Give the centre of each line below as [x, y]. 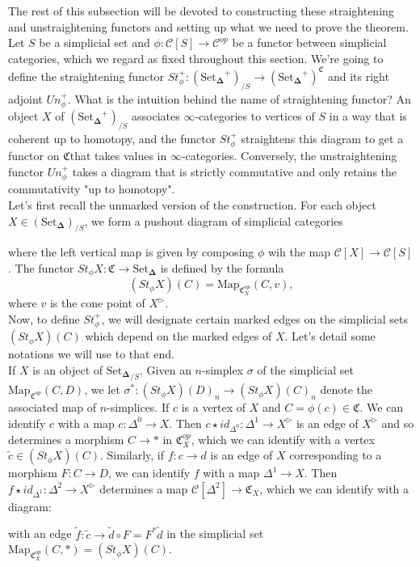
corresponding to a [336, 455]
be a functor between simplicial [309, 42]
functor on [34, 156]
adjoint [25, 98]
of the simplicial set [305, 369]
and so [398, 423]
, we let [102, 389]
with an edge [40, 533]
